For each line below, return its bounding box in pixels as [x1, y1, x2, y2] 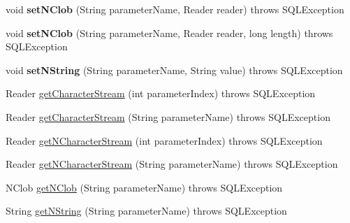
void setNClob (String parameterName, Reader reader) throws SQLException [6, 2, 344, 16]
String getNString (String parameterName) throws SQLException [6, 203, 287, 218]
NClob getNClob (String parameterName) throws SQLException [6, 180, 283, 194]
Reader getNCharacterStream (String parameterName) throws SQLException [6, 157, 338, 171]
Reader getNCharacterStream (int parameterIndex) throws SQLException [6, 133, 323, 148]
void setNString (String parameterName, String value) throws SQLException [6, 62, 343, 77]
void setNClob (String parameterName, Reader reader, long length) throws [6, 25, 333, 40]
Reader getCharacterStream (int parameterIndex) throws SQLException [6, 86, 316, 101]
